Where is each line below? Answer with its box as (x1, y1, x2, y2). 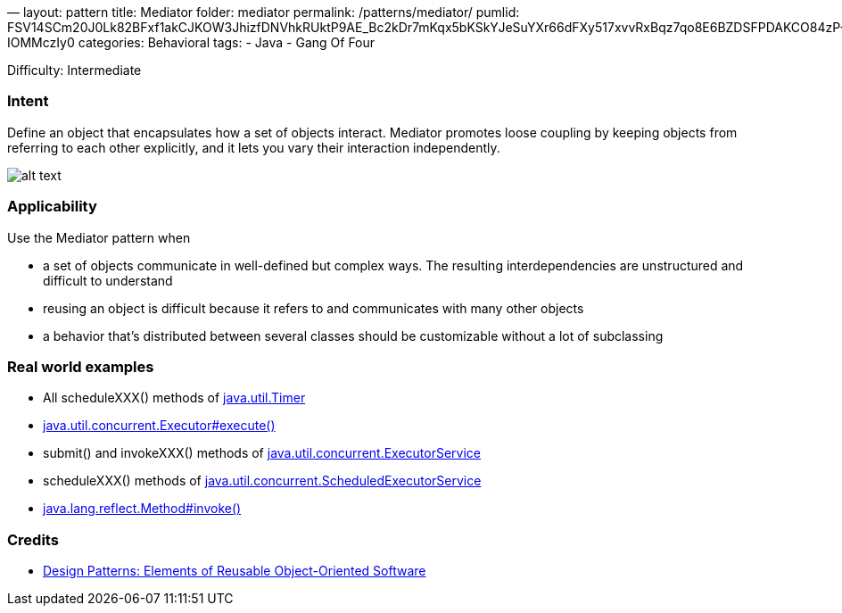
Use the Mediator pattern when (7, 229, 191, 245)
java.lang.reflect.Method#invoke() (43, 501, 242, 517)
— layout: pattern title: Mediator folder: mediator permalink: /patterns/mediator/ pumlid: (7, 4, 520, 20)
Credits (7, 530, 59, 549)
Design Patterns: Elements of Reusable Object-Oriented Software (43, 563, 426, 578)
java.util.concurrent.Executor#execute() (43, 418, 276, 434)
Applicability (7, 197, 97, 216)
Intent (7, 92, 49, 111)
